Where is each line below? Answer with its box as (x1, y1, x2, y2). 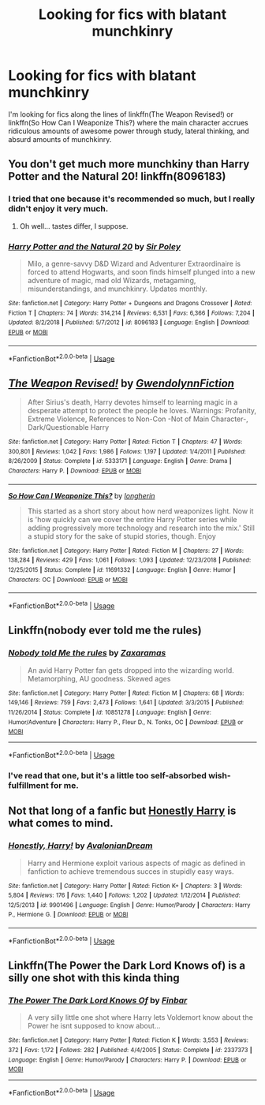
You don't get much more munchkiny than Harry (8, 158, 250, 171)
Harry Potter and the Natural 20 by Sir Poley (8, 241, 181, 252)
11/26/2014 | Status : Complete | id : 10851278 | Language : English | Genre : (8, 708, 211, 716)
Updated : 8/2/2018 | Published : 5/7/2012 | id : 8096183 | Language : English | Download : (8, 319, 250, 327)
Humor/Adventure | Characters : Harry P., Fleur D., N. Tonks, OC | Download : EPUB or (8, 718, 244, 726)
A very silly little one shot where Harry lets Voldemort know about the (27, 1013, 254, 1022)
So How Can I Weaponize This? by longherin (8, 491, 155, 500)
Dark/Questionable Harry (27, 423, 110, 432)
